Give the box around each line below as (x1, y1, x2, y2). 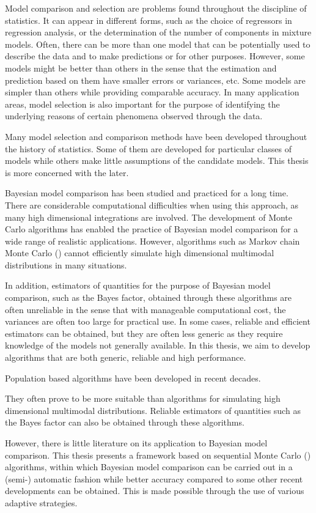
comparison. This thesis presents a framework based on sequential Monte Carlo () (5, 448, 311, 461)
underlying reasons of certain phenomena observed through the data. (5, 109, 263, 122)
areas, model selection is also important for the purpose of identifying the (5, 97, 280, 110)
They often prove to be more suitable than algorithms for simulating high (5, 392, 281, 405)
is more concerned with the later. (5, 166, 129, 179)
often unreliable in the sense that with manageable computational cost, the (5, 303, 286, 316)
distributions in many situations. (5, 258, 127, 271)
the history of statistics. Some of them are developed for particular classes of (5, 142, 292, 155)
